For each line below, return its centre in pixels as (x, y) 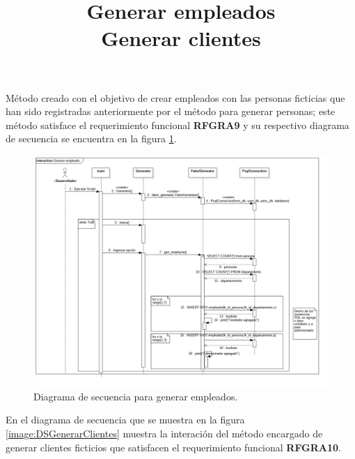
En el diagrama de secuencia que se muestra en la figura (125, 420)
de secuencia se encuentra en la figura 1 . (91, 138)
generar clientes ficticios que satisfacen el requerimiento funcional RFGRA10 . (174, 447)
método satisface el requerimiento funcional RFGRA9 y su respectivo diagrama (177, 125)
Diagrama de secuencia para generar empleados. (136, 396)
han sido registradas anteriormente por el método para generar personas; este (171, 111)
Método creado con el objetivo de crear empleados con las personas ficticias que (175, 97)
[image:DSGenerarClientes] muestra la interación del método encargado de (164, 433)
